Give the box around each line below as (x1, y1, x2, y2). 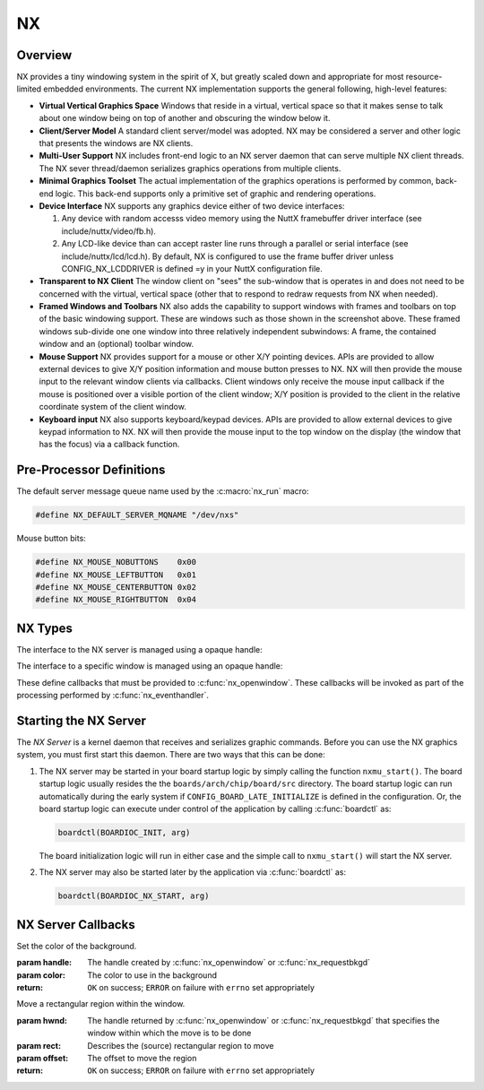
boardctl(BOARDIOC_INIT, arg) (57, 827, 191, 837)
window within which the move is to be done (87, 1027, 252, 1039)
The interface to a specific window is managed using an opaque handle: (16, 661, 283, 671)
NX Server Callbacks (16, 917, 135, 932)
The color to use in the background (87, 969, 217, 981)
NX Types (16, 620, 73, 636)
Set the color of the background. (16, 940, 137, 951)
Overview (16, 48, 73, 63)
